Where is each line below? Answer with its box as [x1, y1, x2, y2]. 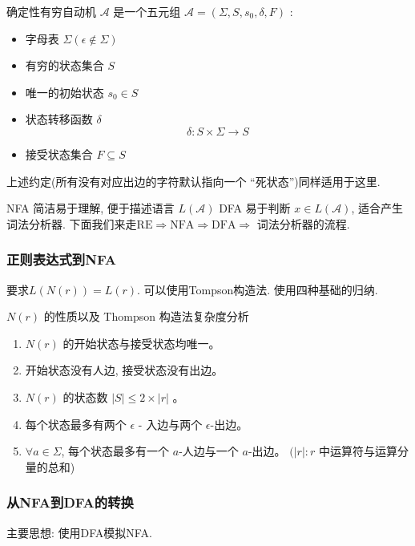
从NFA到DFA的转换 [6, 492, 134, 512]
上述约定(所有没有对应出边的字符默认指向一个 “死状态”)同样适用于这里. [6, 172, 381, 189]
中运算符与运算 [319, 443, 398, 459]
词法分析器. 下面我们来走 [6, 215, 137, 232]
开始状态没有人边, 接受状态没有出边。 [25, 362, 224, 378]
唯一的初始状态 [25, 83, 104, 100]
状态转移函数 [25, 111, 93, 127]
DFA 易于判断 [219, 200, 291, 216]
